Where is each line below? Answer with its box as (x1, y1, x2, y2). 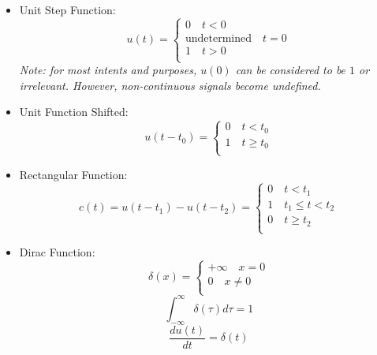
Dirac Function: (19, 244, 95, 260)
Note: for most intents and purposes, (19, 62, 197, 78)
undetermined (185, 32, 252, 44)
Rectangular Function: (19, 166, 128, 182)
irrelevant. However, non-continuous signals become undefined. (19, 77, 321, 93)
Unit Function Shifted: (19, 103, 129, 120)
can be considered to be (235, 62, 346, 78)
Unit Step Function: (19, 2, 116, 17)
